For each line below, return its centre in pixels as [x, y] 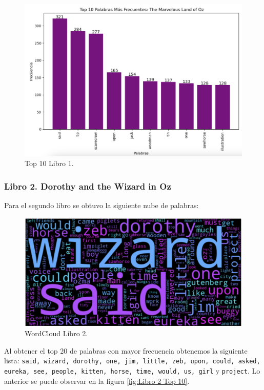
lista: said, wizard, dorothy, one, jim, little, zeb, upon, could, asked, [132, 361]
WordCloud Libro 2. [56, 333]
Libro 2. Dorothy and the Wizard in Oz [88, 186]
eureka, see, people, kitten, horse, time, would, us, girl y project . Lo [132, 370]
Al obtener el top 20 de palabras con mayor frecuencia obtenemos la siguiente [126, 350]
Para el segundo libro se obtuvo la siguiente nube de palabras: [101, 205]
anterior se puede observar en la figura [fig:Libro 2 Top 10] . [97, 381]
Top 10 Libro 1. [49, 163]
